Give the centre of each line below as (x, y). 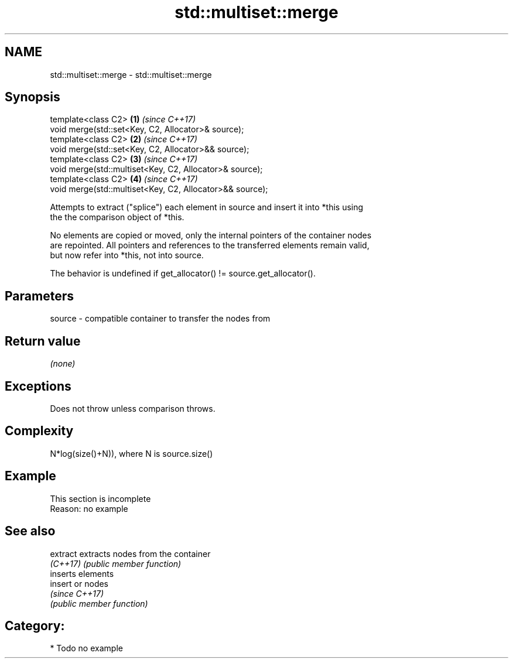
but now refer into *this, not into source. (127, 255)
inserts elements (82, 573)
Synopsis (33, 97)
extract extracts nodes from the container (130, 553)
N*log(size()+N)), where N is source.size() (131, 453)
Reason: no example (89, 508)
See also (30, 531)
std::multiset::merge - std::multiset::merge (131, 74)
